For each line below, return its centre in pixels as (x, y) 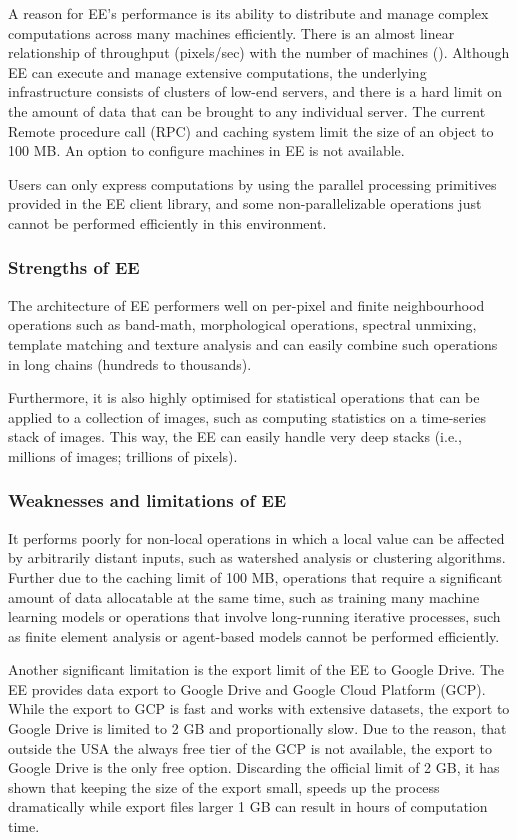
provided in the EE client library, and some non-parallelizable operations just (245, 203)
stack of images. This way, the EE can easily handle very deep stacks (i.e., (235, 436)
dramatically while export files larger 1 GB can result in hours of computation (248, 806)
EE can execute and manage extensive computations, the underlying (217, 71)
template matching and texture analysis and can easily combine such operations (253, 343)
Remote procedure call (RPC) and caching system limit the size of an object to (251, 130)
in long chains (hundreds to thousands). (130, 363)
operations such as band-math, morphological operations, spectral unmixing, (242, 324)
